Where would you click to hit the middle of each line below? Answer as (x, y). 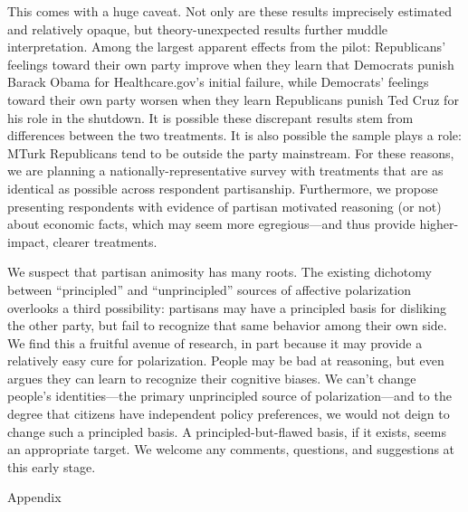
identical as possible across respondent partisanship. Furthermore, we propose (223, 188)
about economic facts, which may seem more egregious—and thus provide (211, 224)
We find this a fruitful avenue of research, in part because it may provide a (215, 342)
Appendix (34, 497)
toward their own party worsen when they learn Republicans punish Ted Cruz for (233, 99)
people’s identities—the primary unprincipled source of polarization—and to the (229, 396)
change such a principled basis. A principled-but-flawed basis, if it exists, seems (227, 431)
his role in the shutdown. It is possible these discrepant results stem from (210, 117)
